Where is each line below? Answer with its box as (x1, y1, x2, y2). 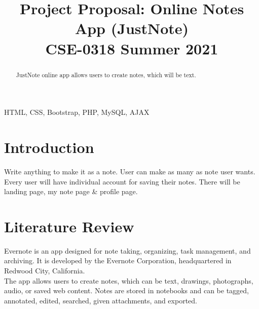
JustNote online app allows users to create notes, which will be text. (16, 70, 196, 79)
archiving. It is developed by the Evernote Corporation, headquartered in (4, 255, 232, 266)
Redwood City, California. (4, 265, 85, 276)
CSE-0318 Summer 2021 (45, 38, 218, 58)
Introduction (4, 136, 94, 157)
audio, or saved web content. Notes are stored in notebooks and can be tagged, (4, 285, 249, 296)
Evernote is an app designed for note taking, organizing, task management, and (4, 245, 251, 256)
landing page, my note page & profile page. (4, 186, 138, 197)
